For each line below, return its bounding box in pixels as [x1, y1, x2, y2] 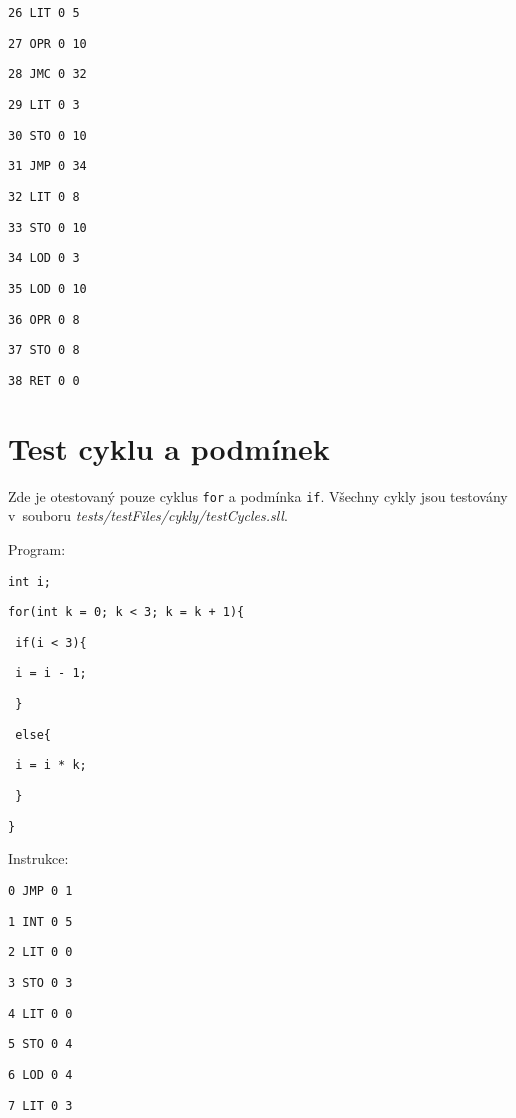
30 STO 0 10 [8, 128, 87, 143]
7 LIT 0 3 [8, 1098, 73, 1113]
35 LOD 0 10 [8, 281, 87, 296]
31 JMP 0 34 [8, 159, 87, 174]
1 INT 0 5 [8, 914, 73, 929]
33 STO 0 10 [8, 220, 87, 235]
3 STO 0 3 [8, 975, 73, 990]
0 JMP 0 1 [8, 884, 73, 898]
